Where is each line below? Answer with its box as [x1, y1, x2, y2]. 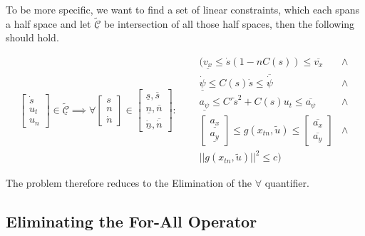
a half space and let [6, 16, 91, 31]
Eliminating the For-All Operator [6, 210, 257, 232]
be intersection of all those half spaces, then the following [103, 16, 355, 31]
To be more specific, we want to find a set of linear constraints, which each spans [6, 2, 359, 16]
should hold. [6, 30, 59, 45]
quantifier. [264, 175, 309, 190]
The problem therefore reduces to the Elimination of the [6, 175, 252, 190]
